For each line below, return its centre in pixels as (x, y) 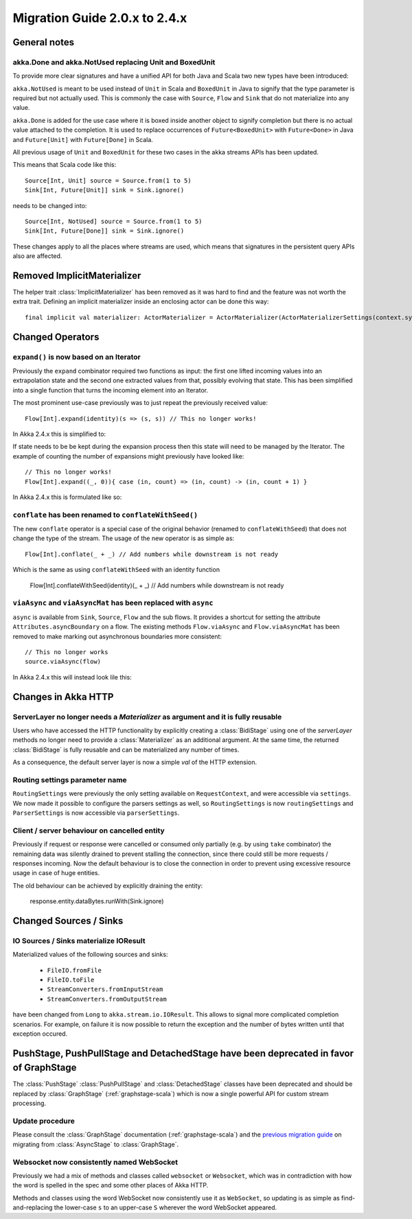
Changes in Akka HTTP (63, 697)
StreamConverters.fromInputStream (105, 989)
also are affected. (37, 256)
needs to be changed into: (50, 205)
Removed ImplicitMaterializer (77, 276)
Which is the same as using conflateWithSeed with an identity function (116, 570)
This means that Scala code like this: (65, 165)
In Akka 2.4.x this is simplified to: (59, 434)
